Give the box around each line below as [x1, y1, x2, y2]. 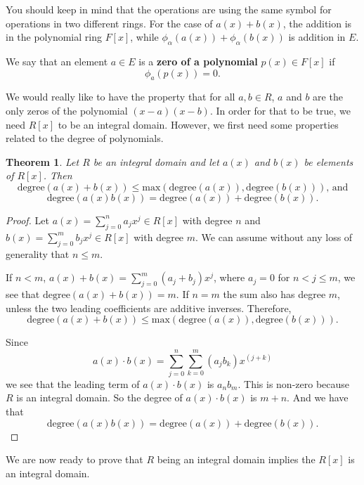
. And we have [287, 390, 349, 405]
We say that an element [6, 53, 108, 68]
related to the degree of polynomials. [6, 131, 164, 145]
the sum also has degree [223, 286, 326, 301]
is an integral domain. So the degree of [16, 390, 183, 405]
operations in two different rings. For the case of [6, 15, 213, 30]
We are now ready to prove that [6, 452, 143, 467]
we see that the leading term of [6, 376, 140, 391]
